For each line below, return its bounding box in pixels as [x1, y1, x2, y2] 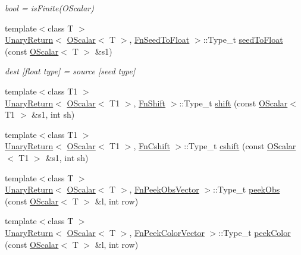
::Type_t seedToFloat [203, 33, 283, 46]
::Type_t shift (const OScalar [179, 96, 288, 109]
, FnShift [133, 96, 166, 109]
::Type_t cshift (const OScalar [184, 140, 296, 152]
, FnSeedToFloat [129, 33, 190, 46]
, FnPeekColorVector [129, 226, 205, 238]
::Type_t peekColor [218, 226, 291, 238]
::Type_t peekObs [213, 183, 280, 196]
